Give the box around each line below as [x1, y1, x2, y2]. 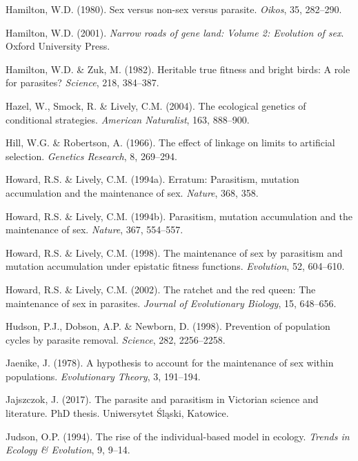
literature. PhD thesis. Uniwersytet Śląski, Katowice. [6, 406, 229, 420]
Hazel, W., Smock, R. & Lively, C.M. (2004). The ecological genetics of [6, 98, 306, 112]
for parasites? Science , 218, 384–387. [6, 75, 159, 90]
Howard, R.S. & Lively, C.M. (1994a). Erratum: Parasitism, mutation [6, 172, 299, 186]
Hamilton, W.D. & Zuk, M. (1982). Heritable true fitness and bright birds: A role [6, 61, 350, 76]
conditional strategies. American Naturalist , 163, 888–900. [6, 112, 250, 126]
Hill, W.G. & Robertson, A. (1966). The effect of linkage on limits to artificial [6, 135, 335, 150]
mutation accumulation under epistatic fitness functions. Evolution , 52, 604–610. [6, 259, 345, 273]
